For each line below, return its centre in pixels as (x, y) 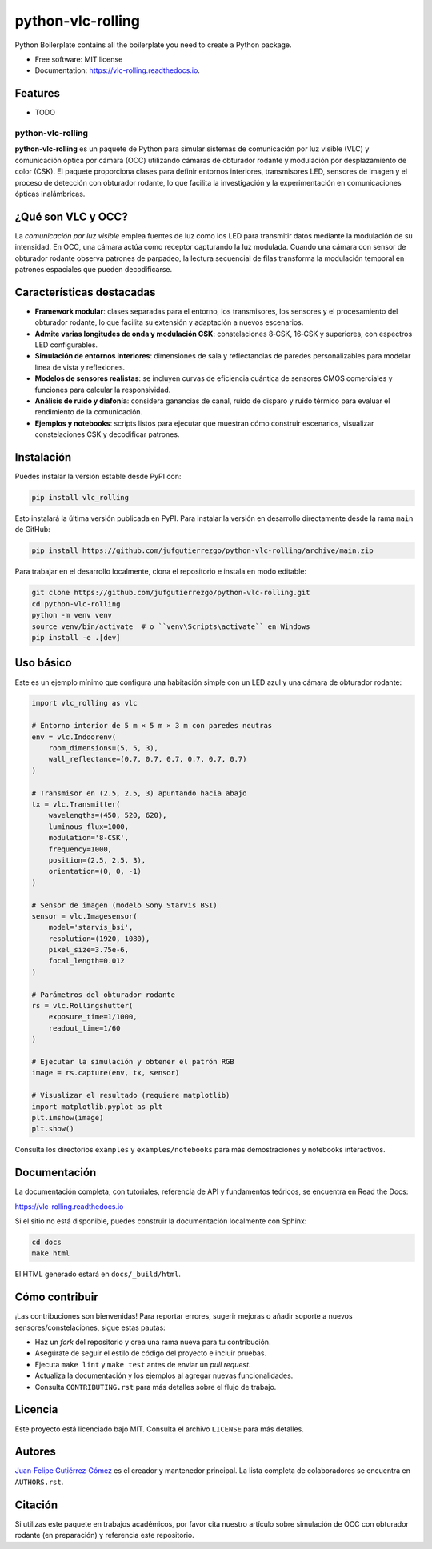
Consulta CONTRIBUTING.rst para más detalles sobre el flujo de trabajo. (156, 1387)
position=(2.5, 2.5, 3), (97, 860)
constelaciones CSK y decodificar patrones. (107, 434)
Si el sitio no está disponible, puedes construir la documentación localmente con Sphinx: (161, 1221)
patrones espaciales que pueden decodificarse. (94, 270)
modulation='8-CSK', (89, 838)
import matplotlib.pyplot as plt (97, 1107)
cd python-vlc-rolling (76, 604)
